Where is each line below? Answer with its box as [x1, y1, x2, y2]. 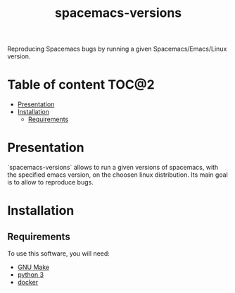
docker [17, 278, 39, 287]
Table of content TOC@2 [7, 77, 155, 93]
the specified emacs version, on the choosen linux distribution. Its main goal [7, 170, 229, 179]
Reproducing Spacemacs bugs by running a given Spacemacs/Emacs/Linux [7, 44, 227, 54]
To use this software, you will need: [7, 249, 110, 258]
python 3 [17, 270, 44, 279]
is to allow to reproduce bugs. [7, 178, 94, 187]
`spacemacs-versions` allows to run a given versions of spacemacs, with [7, 163, 219, 172]
